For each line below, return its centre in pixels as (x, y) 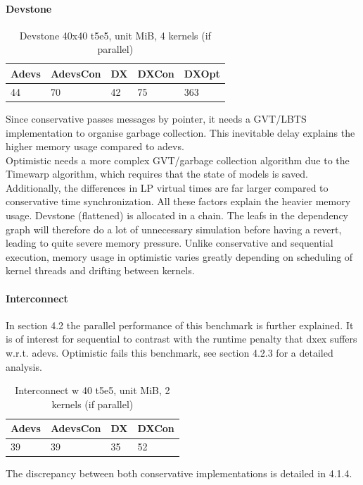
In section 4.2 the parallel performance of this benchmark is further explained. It (180, 325)
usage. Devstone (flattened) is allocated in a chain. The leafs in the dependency (177, 215)
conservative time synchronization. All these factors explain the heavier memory (178, 201)
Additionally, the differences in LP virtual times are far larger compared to (167, 187)
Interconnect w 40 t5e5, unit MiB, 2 (93, 390)
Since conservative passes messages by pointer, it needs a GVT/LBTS (156, 118)
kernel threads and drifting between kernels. (100, 270)
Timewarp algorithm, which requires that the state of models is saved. (157, 174)
